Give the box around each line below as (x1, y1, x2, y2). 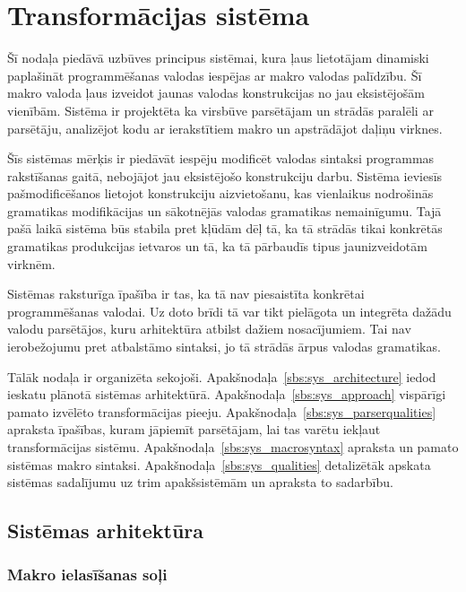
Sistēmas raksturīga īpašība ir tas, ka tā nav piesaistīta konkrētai (7, 284, 365, 303)
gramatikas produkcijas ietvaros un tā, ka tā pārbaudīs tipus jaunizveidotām (7, 237, 427, 256)
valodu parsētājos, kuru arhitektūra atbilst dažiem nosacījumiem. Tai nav (7, 319, 411, 338)
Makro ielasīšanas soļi (7, 563, 168, 586)
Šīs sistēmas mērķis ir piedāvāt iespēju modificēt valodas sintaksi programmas (7, 149, 435, 168)
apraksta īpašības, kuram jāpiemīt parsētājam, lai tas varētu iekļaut (7, 420, 381, 439)
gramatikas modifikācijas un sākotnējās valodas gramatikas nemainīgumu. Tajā (7, 201, 442, 220)
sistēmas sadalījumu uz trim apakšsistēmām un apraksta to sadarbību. (7, 473, 393, 492)
